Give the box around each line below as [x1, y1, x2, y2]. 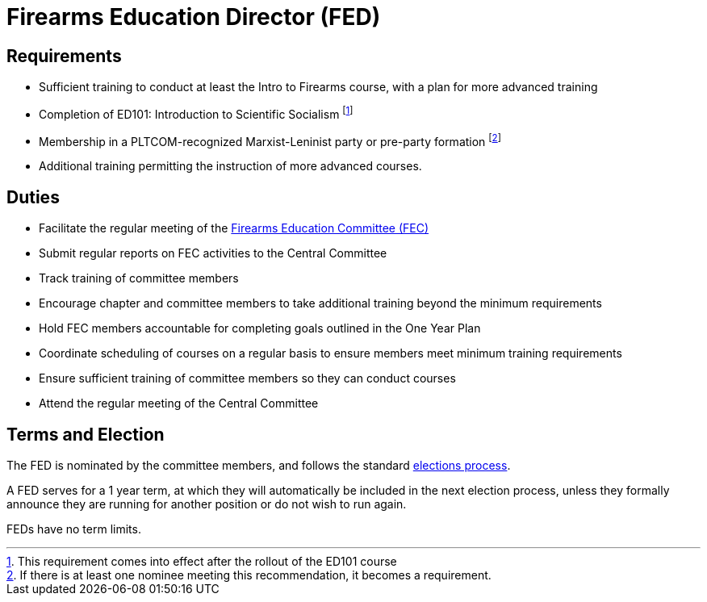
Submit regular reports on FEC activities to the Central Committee [39, 246, 387, 261]
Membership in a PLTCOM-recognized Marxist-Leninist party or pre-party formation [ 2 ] [39, 132, 501, 148]
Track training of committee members [39, 271, 239, 286]
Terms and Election [6, 424, 165, 445]
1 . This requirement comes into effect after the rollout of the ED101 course [6, 554, 397, 569]
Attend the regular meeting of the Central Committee [39, 396, 319, 411]
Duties [6, 186, 60, 207]
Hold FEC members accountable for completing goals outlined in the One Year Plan [39, 321, 481, 336]
